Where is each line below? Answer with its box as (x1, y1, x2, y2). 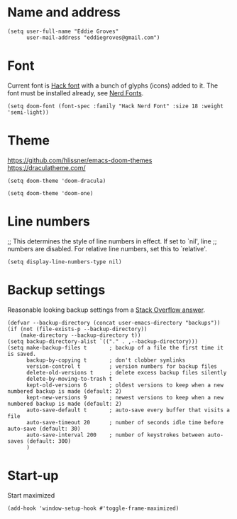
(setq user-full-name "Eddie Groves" (7, 28, 119, 35)
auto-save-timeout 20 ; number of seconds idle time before (26, 419, 224, 426)
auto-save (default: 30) (7, 425, 81, 432)
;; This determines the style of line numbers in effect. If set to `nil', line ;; (7, 236, 217, 246)
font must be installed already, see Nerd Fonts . (7, 88, 144, 97)
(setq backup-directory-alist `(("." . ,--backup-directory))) (7, 337, 199, 345)
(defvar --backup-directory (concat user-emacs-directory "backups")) (7, 319, 221, 326)
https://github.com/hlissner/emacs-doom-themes (7, 156, 153, 164)
